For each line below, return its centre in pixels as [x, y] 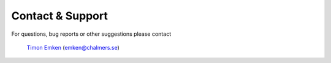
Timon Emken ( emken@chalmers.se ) [73, 47]
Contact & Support [60, 16]
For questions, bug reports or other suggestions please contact [91, 34]
